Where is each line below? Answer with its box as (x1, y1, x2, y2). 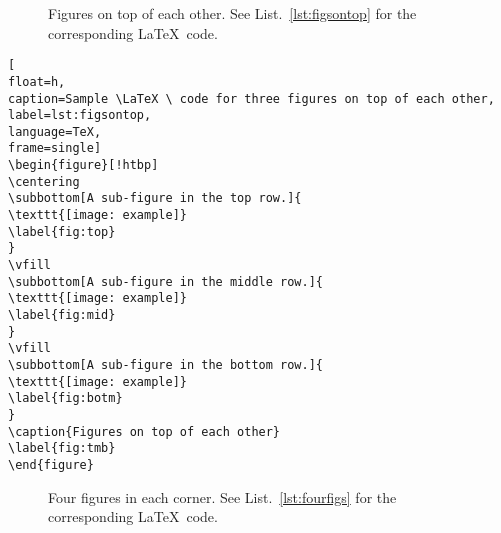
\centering (8, 174, 80, 189)
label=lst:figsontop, (8, 108, 152, 123)
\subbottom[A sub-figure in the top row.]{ (8, 191, 302, 206)
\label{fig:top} (8, 224, 116, 239)
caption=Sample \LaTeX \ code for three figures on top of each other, (8, 91, 495, 106)
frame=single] (8, 141, 102, 156)
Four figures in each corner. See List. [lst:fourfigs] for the (48, 486, 397, 507)
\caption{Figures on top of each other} (8, 424, 281, 439)
